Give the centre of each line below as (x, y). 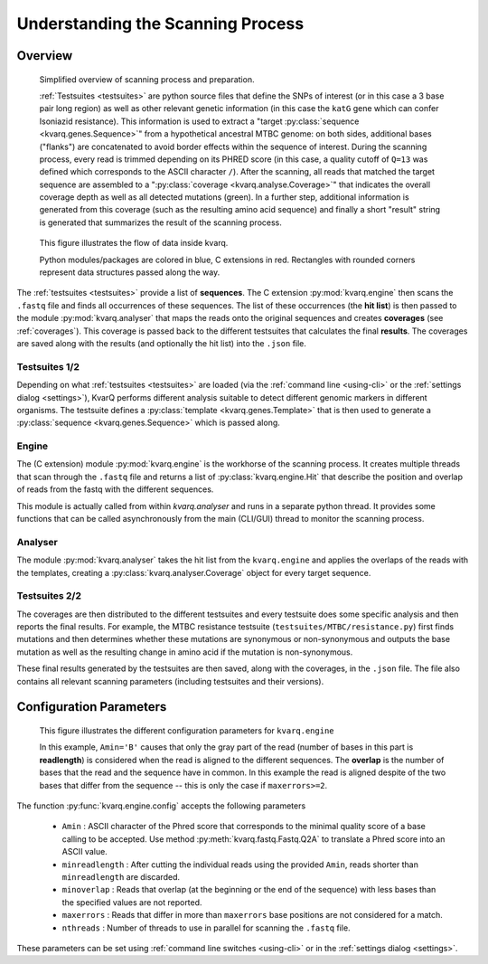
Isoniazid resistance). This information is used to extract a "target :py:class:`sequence (199, 121)
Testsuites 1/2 (48, 366)
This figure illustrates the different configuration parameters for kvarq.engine (187, 731)
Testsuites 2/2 (49, 596)
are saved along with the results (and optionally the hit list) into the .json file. (162, 343)
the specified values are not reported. (132, 902)
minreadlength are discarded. (121, 876)
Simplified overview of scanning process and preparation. (147, 79)
